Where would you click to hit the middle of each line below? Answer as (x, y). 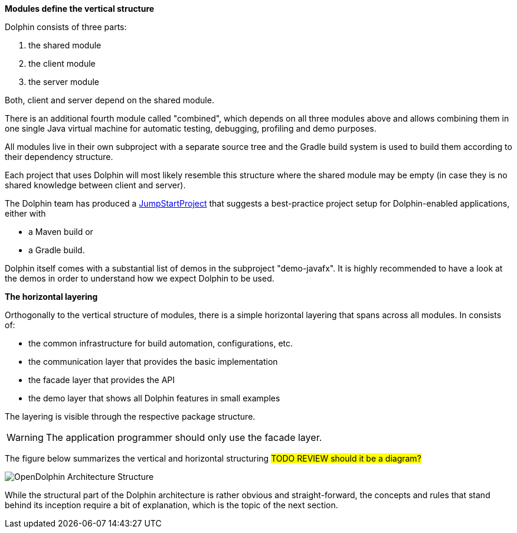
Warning (25, 437)
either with (25, 213)
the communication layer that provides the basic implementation (153, 362)
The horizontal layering (51, 297)
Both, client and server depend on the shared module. (109, 100)
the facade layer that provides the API (102, 380)
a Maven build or (61, 232)
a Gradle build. (57, 250)
